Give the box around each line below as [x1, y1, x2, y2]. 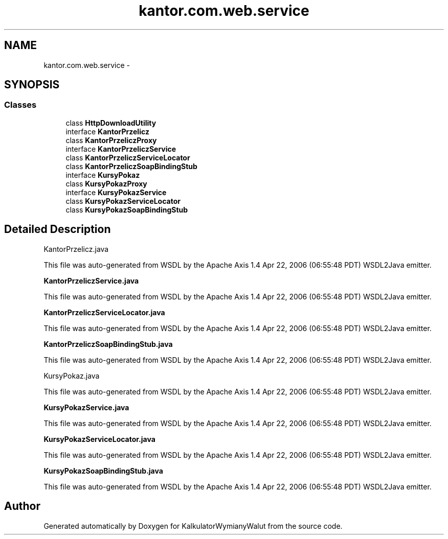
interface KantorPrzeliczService [65, 144, 176, 153]
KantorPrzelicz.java [43, 244, 109, 253]
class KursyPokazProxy [65, 179, 147, 188]
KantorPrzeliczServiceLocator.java [43, 308, 165, 317]
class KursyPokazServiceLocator [65, 196, 181, 205]
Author [4, 500, 40, 513]
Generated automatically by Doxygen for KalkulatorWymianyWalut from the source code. [43, 521, 343, 530]
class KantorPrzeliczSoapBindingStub [65, 161, 197, 171]
